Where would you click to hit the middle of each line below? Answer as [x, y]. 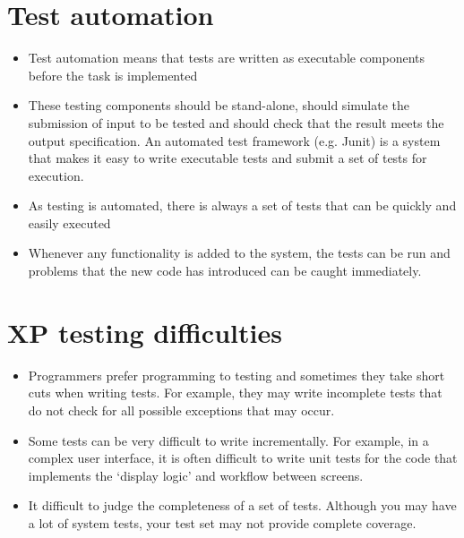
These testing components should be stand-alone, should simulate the [219, 105]
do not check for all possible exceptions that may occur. [181, 410]
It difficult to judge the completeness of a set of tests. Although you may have [242, 505]
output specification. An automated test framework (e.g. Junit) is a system [234, 140]
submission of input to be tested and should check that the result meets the [236, 122]
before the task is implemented [113, 75]
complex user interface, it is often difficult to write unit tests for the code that [243, 458]
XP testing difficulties [145, 332]
